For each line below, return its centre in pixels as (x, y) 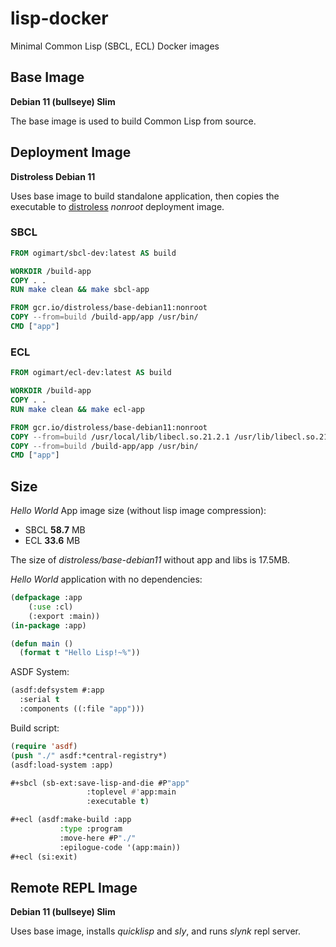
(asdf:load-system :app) (62, 765)
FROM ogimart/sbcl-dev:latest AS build (93, 253)
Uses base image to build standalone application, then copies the (145, 196)
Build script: (35, 728)
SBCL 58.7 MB (55, 530)
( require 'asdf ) (44, 746)
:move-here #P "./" (98, 838)
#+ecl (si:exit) (44, 857)
